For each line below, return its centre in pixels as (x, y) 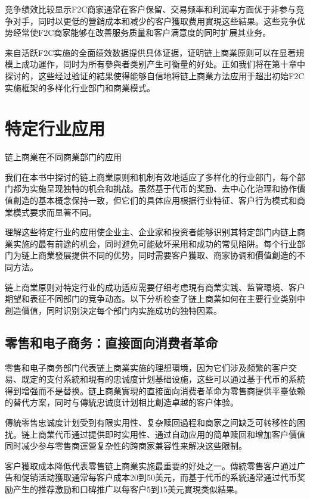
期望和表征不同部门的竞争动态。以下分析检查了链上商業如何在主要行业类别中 (155, 299)
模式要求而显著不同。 (55, 212)
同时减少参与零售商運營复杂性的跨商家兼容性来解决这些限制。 (126, 446)
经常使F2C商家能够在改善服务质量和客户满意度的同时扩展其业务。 (142, 32)
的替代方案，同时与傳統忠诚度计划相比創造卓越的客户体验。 (122, 402)
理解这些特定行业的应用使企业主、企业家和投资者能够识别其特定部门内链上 (151, 232)
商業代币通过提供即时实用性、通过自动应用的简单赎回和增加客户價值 (171, 434)
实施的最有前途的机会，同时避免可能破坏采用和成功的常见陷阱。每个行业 (155, 243)
